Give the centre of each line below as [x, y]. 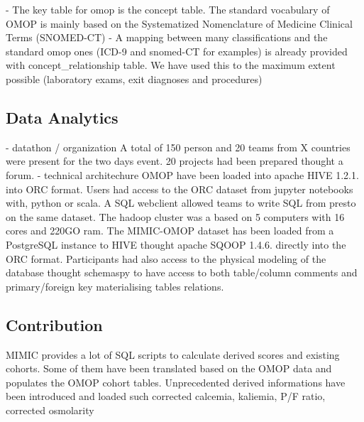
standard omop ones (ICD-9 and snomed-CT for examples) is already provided [177, 51]
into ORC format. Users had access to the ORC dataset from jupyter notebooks [180, 189]
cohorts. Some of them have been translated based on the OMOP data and [169, 368]
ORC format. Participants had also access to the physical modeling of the [166, 258]
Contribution [54, 324]
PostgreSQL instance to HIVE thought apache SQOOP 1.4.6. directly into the [176, 244]
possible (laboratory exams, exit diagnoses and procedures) [134, 79]
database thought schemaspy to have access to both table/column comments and [182, 272]
